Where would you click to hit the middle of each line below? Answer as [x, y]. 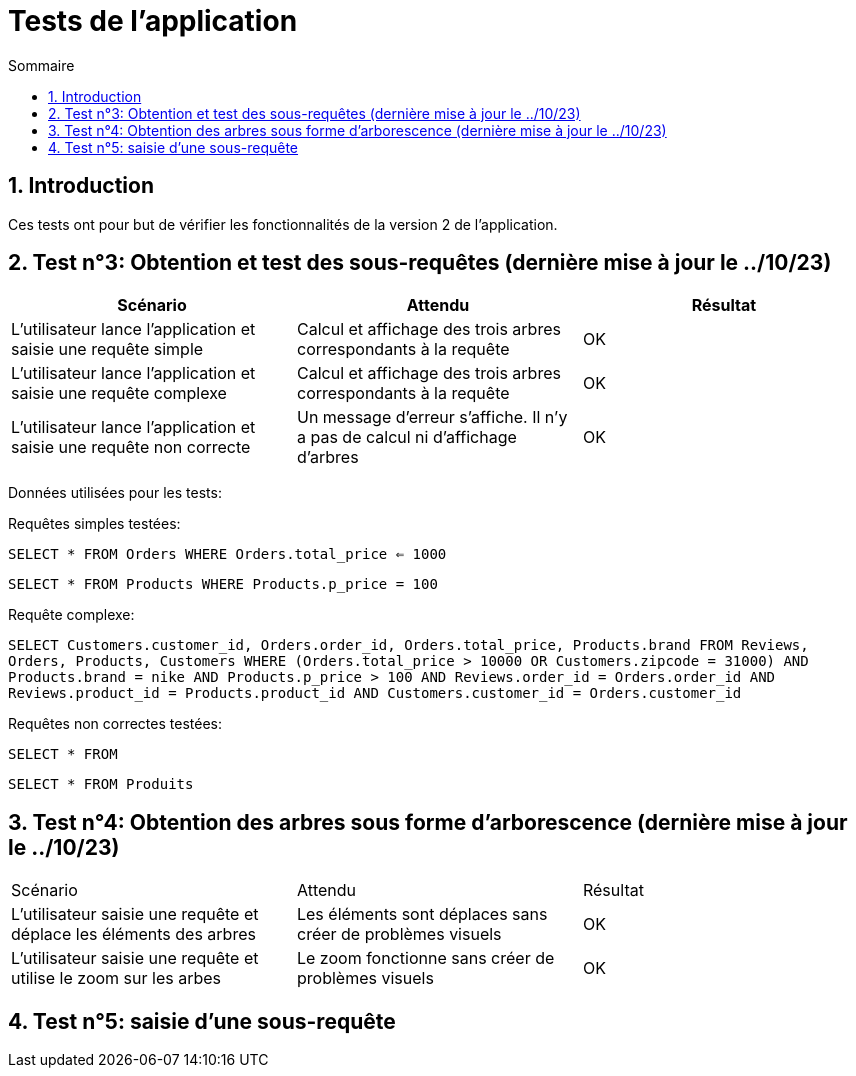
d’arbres [327, 457]
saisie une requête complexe [119, 393]
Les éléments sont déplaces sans [422, 914]
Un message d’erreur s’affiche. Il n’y [432, 417]
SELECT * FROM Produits [101, 784]
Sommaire [41, 65]
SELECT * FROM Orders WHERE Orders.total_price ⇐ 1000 [227, 554]
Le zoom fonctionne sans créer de [425, 958]
